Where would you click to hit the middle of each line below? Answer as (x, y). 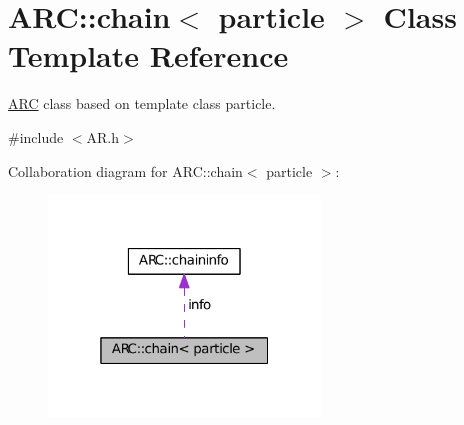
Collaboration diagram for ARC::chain (125, 170)
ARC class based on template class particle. (142, 103)
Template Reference (148, 55)
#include (36, 136)
